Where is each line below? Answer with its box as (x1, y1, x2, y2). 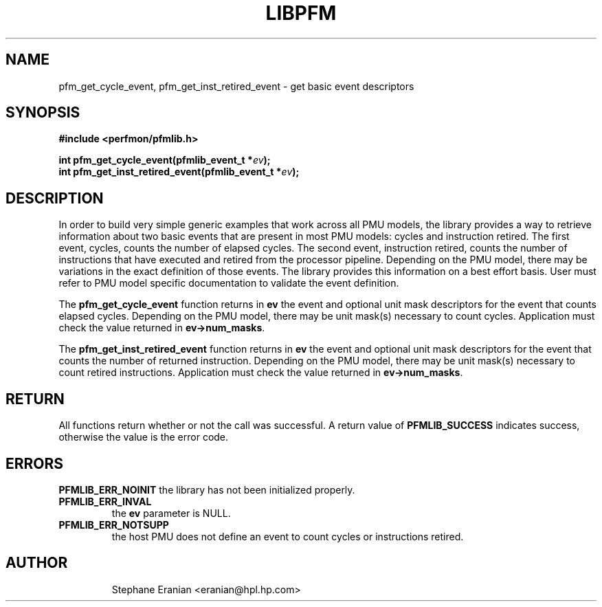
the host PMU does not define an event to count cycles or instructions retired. (111, 530, 464, 542)
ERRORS (5, 454, 64, 472)
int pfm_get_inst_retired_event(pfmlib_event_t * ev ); (58, 166, 300, 178)
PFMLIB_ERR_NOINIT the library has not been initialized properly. (58, 483, 355, 496)
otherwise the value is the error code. (58, 431, 229, 443)
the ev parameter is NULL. (111, 507, 231, 519)
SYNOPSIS (5, 104, 80, 122)
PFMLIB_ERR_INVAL (58, 495, 152, 507)
